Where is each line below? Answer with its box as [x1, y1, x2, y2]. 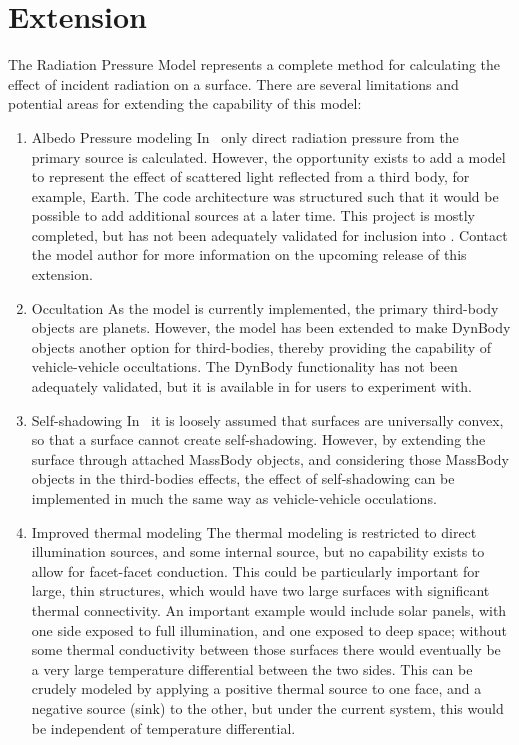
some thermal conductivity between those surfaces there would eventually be [31, 639, 501, 660]
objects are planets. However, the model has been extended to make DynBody [31, 317, 511, 338]
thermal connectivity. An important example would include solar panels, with [31, 599, 507, 620]
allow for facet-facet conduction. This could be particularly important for [31, 560, 480, 581]
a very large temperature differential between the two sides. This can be [31, 658, 473, 679]
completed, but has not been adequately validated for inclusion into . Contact [31, 224, 508, 245]
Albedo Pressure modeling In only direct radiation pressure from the [31, 126, 459, 147]
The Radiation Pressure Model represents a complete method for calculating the [8, 54, 501, 75]
